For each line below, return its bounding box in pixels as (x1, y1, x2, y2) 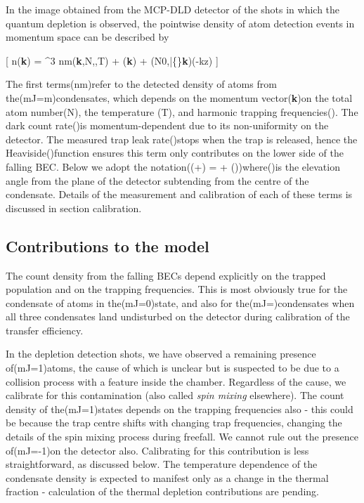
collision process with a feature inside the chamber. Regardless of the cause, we (6, 374, 346, 388)
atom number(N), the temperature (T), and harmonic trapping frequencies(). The (6, 104, 358, 119)
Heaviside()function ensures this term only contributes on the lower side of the (6, 145, 344, 160)
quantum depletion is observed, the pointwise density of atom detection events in (6, 15, 355, 30)
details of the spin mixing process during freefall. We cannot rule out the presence (6, 429, 358, 444)
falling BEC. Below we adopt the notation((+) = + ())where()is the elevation (6, 159, 340, 174)
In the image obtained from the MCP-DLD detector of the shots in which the (6, 2, 340, 16)
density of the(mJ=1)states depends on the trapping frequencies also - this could (6, 401, 353, 416)
